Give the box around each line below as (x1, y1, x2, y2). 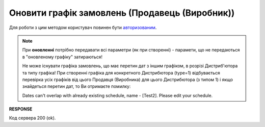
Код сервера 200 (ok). (9, 115, 56, 121)
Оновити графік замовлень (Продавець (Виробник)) (9, 7, 235, 18)
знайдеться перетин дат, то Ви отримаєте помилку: (22, 83, 131, 89)
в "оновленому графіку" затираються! (22, 54, 103, 60)
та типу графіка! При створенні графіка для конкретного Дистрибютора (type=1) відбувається (22, 70, 220, 76)
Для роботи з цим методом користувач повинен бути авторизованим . (9, 25, 157, 30)
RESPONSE (9, 106, 33, 112)
